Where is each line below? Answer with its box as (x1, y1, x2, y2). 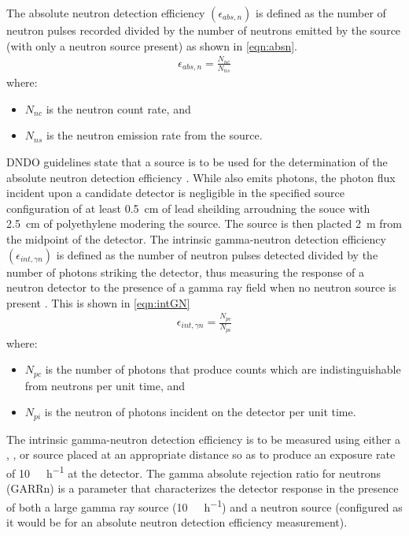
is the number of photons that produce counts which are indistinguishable (45, 361, 401, 378)
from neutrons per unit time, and (24, 377, 186, 393)
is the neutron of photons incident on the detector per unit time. (44, 404, 356, 420)
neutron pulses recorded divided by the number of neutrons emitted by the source (6, 22, 401, 38)
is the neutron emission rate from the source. (46, 127, 263, 143)
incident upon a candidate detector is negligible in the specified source (6, 184, 345, 201)
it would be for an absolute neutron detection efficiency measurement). (6, 513, 348, 530)
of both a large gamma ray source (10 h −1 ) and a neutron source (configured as (6, 496, 403, 515)
